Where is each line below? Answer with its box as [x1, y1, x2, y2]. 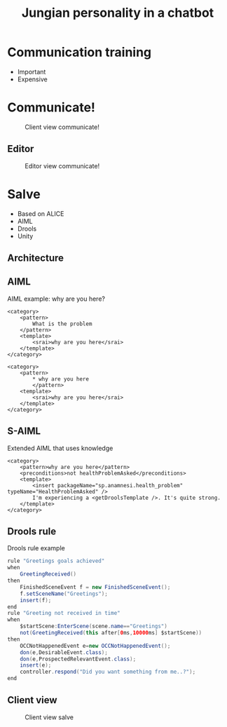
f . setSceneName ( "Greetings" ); [20, 590, 109, 597]
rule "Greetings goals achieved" [7, 557, 105, 565]
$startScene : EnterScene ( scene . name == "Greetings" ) [20, 623, 168, 630]
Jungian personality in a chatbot [21, 5, 214, 21]
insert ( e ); [20, 662, 52, 669]
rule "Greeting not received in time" [7, 610, 121, 617]
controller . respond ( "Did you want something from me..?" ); [20, 668, 196, 676]
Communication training [7, 44, 152, 60]
